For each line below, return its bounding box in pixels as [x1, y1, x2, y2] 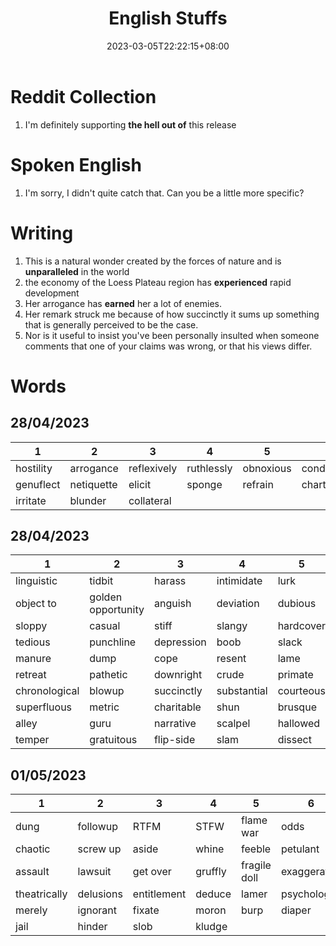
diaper [280, 903, 312, 917]
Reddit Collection [10, 85, 157, 108]
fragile [241, 858, 272, 872]
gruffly [195, 865, 227, 879]
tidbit [89, 574, 114, 588]
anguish [153, 597, 192, 611]
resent [216, 652, 247, 666]
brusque [277, 700, 317, 714]
